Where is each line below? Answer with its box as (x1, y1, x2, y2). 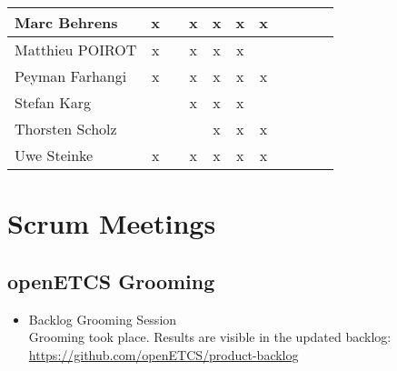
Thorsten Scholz (15, 118, 117, 139)
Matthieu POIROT (15, 39, 137, 60)
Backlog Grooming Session (28, 309, 177, 328)
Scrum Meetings (7, 205, 216, 242)
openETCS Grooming (7, 266, 215, 295)
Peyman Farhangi (15, 65, 127, 86)
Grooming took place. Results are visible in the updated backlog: (28, 327, 392, 346)
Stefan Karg (15, 92, 92, 113)
